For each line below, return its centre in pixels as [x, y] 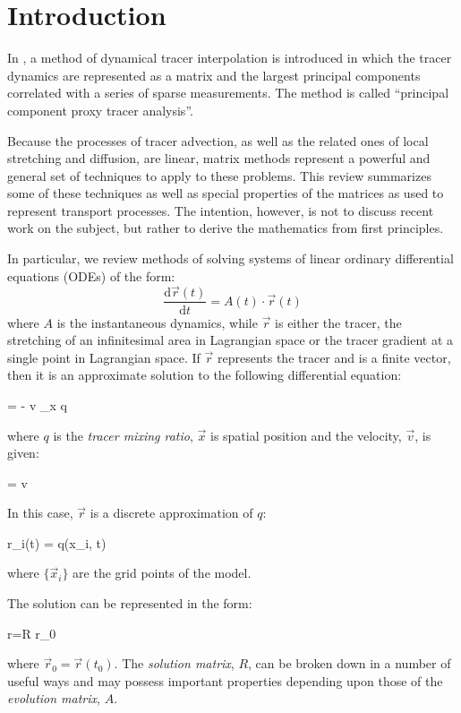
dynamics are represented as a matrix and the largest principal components [214, 75]
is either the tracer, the [338, 322]
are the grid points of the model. [162, 573]
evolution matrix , [54, 698]
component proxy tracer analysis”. [100, 110]
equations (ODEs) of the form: [91, 275]
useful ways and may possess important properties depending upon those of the [225, 680]
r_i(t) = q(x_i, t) [57, 542]
